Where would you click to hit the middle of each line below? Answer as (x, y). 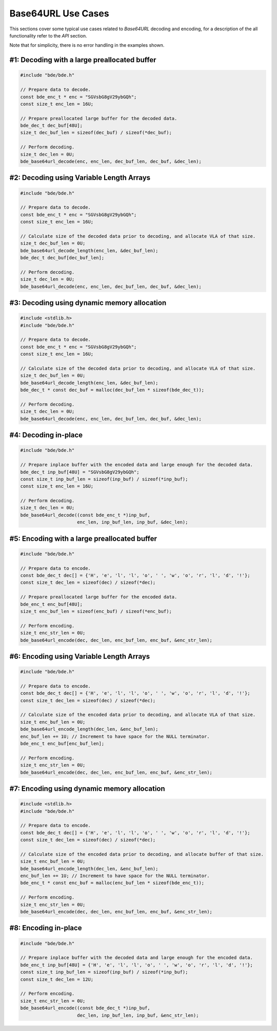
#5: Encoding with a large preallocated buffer (83, 538)
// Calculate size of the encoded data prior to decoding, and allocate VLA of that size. (138, 715)
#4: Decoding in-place (46, 435)
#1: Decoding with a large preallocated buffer (83, 60)
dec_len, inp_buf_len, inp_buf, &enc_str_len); (138, 1015)
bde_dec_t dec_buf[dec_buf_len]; (62, 258)
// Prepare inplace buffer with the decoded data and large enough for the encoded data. (137, 958)
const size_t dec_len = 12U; (57, 979)
